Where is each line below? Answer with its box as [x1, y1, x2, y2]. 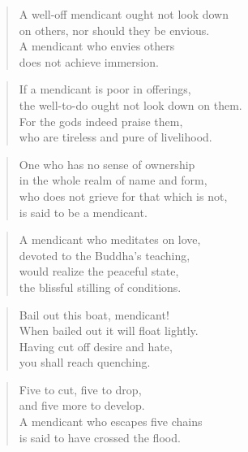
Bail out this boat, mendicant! [19, 306, 169, 323]
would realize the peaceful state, [19, 263, 179, 280]
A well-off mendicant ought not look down [19, 6, 229, 22]
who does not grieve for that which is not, [19, 187, 228, 204]
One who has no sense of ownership [19, 155, 195, 172]
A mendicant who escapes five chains [19, 413, 203, 430]
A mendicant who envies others [19, 37, 175, 54]
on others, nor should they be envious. [19, 21, 210, 38]
